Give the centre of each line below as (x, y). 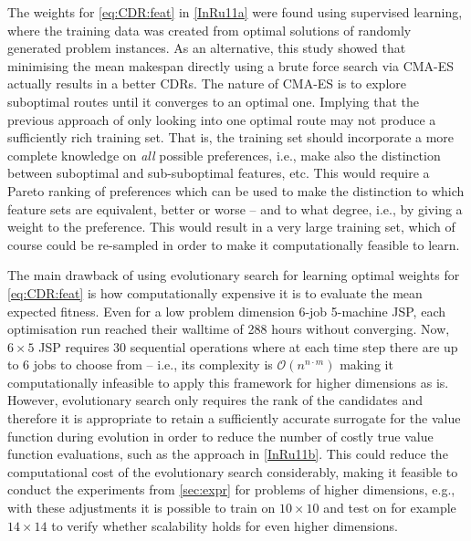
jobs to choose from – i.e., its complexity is (153, 364)
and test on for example (390, 508)
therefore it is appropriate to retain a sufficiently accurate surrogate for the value (234, 418)
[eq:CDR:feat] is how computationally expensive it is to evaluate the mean (215, 292)
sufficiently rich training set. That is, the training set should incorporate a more (231, 137)
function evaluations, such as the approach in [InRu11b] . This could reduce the (228, 454)
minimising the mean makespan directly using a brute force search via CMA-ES (231, 65)
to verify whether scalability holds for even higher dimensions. (225, 525)
